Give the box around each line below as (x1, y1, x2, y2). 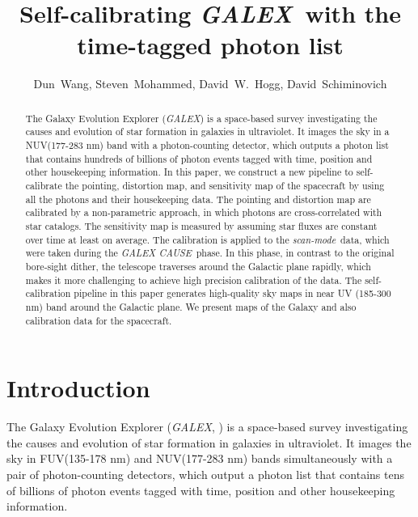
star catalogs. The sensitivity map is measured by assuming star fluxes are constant (25, 218, 378, 232)
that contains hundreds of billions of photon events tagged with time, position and (25, 151, 373, 165)
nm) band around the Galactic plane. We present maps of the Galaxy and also (25, 299, 357, 313)
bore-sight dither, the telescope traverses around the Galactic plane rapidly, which (25, 259, 371, 273)
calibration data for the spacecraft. (25, 313, 172, 327)
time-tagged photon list (77, 28, 344, 61)
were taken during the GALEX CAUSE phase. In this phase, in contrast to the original (25, 246, 395, 260)
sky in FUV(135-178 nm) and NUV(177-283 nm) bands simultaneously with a (6, 450, 393, 467)
